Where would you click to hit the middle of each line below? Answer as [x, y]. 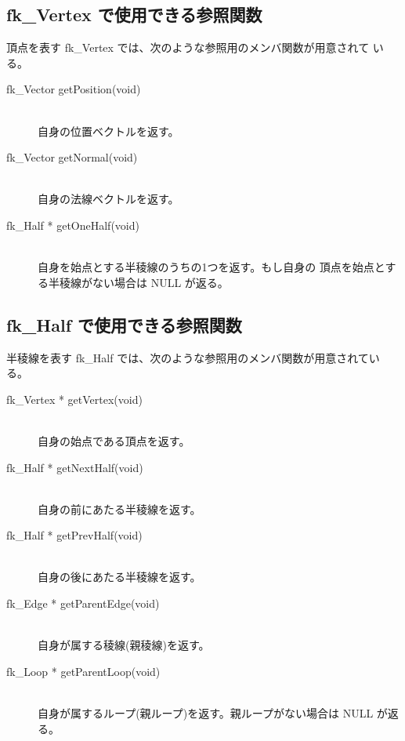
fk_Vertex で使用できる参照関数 [134, 15]
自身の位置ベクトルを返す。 [108, 131]
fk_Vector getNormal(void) [72, 157]
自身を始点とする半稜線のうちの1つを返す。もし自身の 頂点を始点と [212, 267]
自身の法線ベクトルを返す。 [108, 199]
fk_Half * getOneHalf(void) [73, 225]
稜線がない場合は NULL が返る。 [144, 282]
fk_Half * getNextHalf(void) [75, 467]
